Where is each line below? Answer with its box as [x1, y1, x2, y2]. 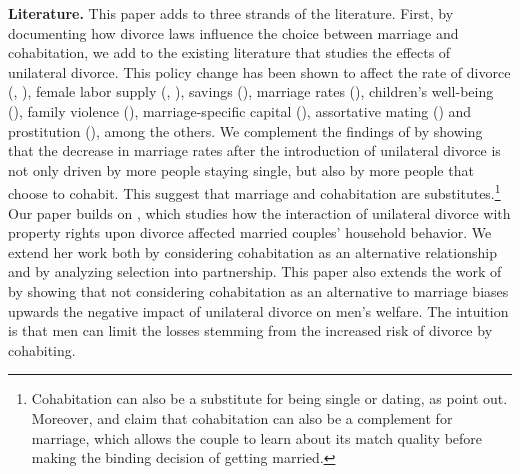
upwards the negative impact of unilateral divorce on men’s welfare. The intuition [8, 300, 509, 321]
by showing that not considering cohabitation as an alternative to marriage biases [8, 280, 509, 301]
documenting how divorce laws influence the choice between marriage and [8, 22, 459, 43]
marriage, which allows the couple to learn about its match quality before [31, 427, 483, 448]
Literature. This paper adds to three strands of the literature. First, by [8, 3, 454, 23]
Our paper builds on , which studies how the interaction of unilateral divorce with [8, 202, 511, 223]
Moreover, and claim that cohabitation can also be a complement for [31, 407, 453, 428]
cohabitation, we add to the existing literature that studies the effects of [8, 42, 451, 63]
